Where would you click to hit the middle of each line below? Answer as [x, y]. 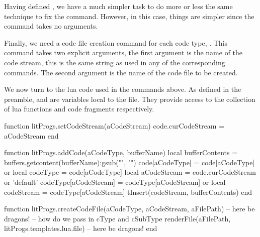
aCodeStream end [31, 135]
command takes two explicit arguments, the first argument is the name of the [123, 52]
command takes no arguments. [51, 26]
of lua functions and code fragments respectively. [79, 109]
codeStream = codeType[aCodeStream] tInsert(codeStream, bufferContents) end [128, 192]
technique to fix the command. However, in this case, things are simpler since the [129, 16]
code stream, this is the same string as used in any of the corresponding [115, 62]
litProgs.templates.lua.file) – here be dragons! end [81, 228]
